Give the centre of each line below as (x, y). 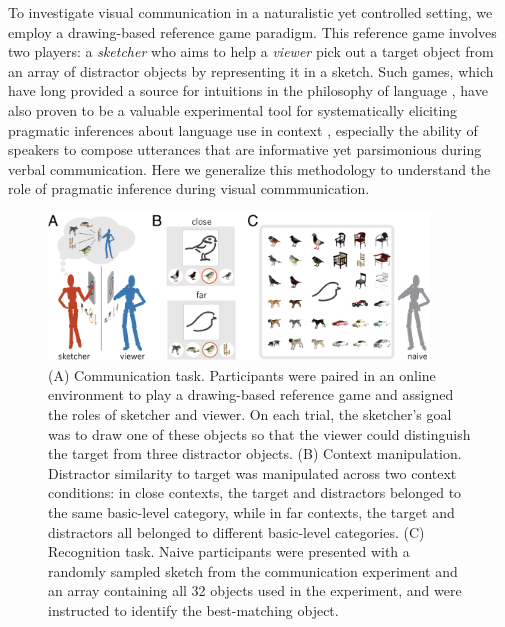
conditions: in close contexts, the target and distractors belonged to (255, 492)
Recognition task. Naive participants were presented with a (229, 551)
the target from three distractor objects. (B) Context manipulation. (255, 453)
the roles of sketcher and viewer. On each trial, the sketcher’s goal (250, 414)
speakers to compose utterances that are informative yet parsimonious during (245, 149)
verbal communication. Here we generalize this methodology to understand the (249, 168)
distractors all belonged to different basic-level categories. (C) (236, 531)
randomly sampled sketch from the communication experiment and (253, 570)
